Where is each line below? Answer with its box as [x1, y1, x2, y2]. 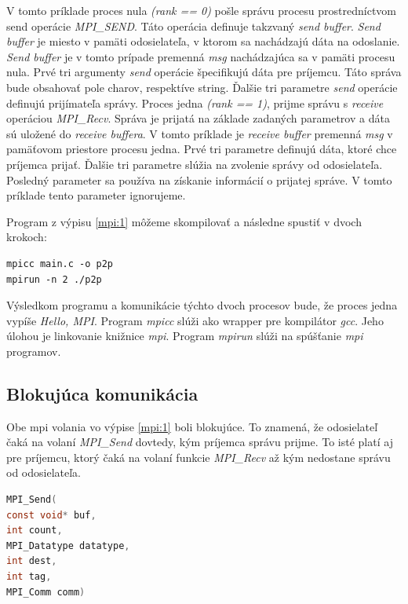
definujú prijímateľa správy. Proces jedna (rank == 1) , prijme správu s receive [6, 94, 384, 111]
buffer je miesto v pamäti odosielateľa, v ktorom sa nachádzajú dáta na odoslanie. [6, 33, 400, 49]
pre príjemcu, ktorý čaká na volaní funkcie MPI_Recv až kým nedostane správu [6, 448, 391, 465]
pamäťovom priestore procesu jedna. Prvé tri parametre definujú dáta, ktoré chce [6, 141, 397, 157]
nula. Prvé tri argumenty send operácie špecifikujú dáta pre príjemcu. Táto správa [6, 64, 402, 80]
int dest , [6, 555, 57, 567]
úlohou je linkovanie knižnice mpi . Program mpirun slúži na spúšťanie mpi [6, 328, 363, 344]
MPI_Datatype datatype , [6, 540, 130, 551]
